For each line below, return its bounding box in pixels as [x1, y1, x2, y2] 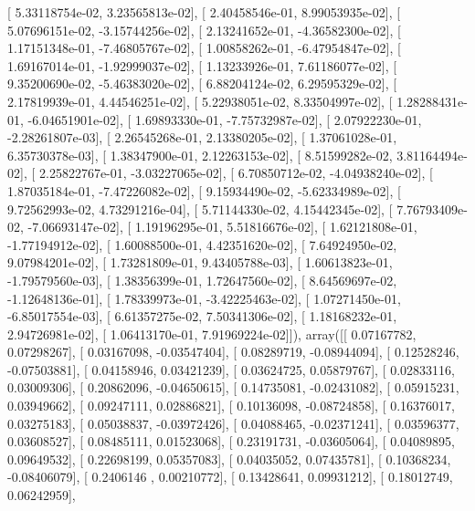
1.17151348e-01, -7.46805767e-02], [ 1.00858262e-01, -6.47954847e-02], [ [7, 38, 401, 57]
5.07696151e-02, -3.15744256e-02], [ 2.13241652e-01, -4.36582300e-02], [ [7, 20, 401, 39]
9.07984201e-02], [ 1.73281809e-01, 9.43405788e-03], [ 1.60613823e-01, [7, 253, 393, 272]
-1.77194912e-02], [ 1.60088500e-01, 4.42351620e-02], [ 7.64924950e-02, [7, 235, 397, 254]
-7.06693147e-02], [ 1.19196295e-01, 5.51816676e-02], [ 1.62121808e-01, [27, 217, 417, 236]
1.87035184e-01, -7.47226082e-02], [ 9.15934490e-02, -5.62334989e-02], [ [7, 181, 401, 200]
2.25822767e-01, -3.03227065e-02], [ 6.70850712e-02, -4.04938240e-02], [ [38, 163, 433, 182]
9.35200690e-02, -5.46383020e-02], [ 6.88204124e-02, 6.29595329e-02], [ [7, 74, 397, 93]
